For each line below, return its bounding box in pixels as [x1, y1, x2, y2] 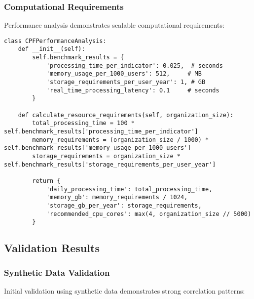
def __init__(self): [18, 45, 85, 53]
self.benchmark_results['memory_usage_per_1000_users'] [4, 144, 191, 152]
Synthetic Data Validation [4, 266, 110, 278]
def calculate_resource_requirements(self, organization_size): [18, 111, 234, 119]
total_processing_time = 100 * [32, 120, 135, 127]
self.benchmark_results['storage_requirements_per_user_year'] [4, 161, 216, 168]
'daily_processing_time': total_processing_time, [46, 185, 213, 193]
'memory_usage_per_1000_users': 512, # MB [46, 70, 202, 78]
